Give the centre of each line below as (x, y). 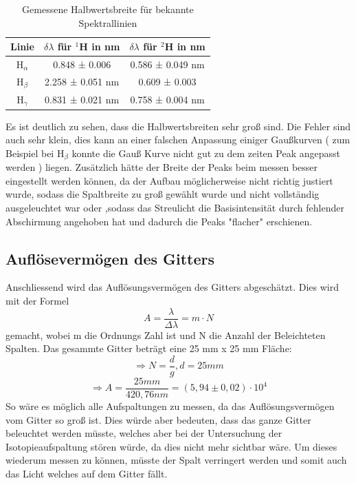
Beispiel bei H (35, 153)
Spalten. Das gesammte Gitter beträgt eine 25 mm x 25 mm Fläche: (149, 348)
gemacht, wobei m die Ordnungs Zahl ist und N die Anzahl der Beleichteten (166, 335)
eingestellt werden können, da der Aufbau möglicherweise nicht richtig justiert (169, 180)
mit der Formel (37, 300)
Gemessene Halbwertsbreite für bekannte (108, 9)
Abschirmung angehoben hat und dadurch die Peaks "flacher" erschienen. (159, 221)
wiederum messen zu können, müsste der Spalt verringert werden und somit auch (176, 460)
